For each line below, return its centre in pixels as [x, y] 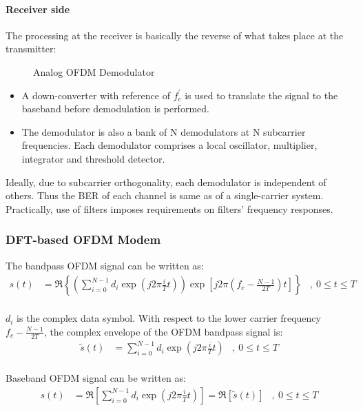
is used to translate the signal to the [261, 95]
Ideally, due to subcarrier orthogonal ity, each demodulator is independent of [166, 182]
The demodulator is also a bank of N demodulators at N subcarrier [164, 131]
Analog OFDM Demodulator [94, 71]
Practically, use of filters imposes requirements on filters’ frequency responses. [169, 208]
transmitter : [31, 49]
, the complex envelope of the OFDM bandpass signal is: [163, 331]
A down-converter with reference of [96, 95]
